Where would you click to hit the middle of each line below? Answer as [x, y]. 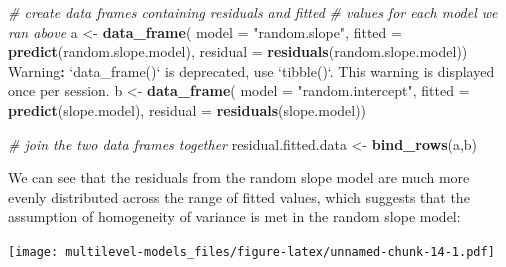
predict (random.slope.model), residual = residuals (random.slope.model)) [238, 51]
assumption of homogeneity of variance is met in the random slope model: [234, 216]
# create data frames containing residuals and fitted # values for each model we [253, 12]
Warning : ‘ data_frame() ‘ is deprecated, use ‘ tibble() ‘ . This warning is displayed [251, 70]
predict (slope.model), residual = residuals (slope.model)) [187, 109]
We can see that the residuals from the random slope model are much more [239, 177]
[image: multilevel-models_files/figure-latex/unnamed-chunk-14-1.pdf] [251, 251]
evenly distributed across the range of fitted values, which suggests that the [239, 196]
